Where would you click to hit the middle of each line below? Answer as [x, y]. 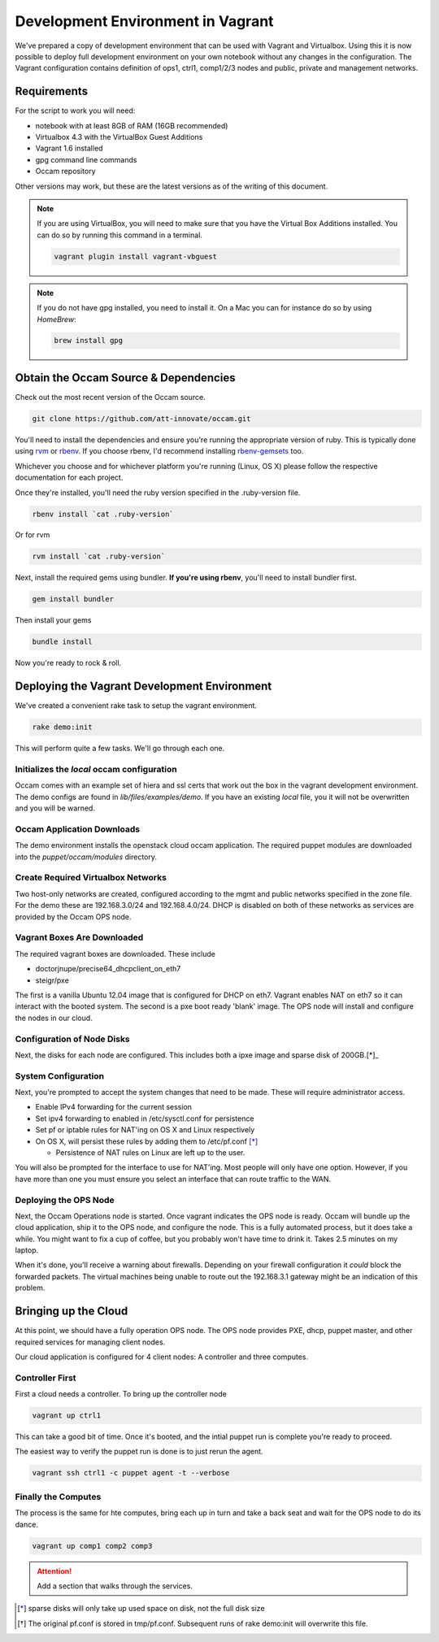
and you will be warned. [55, 808]
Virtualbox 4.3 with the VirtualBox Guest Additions [119, 137]
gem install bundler [73, 599]
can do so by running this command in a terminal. [120, 235]
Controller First [46, 1378]
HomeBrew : [57, 319]
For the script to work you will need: [75, 111]
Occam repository [66, 172]
